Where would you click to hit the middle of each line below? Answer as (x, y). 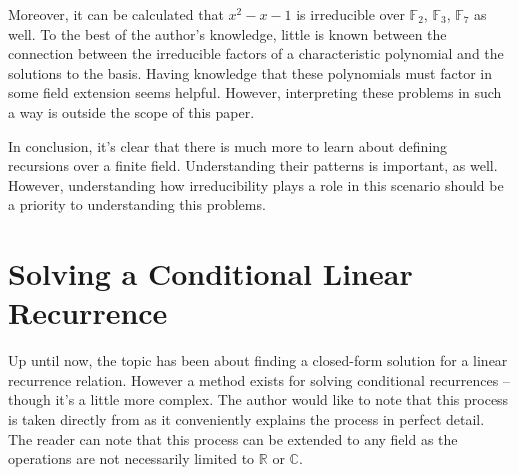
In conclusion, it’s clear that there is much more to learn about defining (228, 145)
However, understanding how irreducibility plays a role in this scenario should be (256, 184)
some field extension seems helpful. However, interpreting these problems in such (255, 92)
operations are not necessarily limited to (131, 458)
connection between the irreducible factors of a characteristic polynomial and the (256, 53)
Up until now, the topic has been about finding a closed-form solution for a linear (258, 360)
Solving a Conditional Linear (210, 273)
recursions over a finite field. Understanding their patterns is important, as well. (253, 165)
